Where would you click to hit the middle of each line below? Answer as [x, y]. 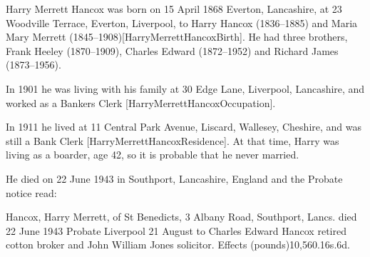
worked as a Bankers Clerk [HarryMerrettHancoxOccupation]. [141, 102]
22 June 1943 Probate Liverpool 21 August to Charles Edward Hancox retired [176, 230]
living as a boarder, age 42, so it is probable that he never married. [153, 155]
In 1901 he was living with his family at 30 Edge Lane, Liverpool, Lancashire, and [185, 88]
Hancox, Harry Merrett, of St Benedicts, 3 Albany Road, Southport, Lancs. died [181, 217]
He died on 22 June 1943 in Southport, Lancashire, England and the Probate [174, 178]
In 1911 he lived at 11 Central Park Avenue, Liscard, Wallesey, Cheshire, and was [184, 127]
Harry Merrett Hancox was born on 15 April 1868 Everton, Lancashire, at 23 [174, 9]
